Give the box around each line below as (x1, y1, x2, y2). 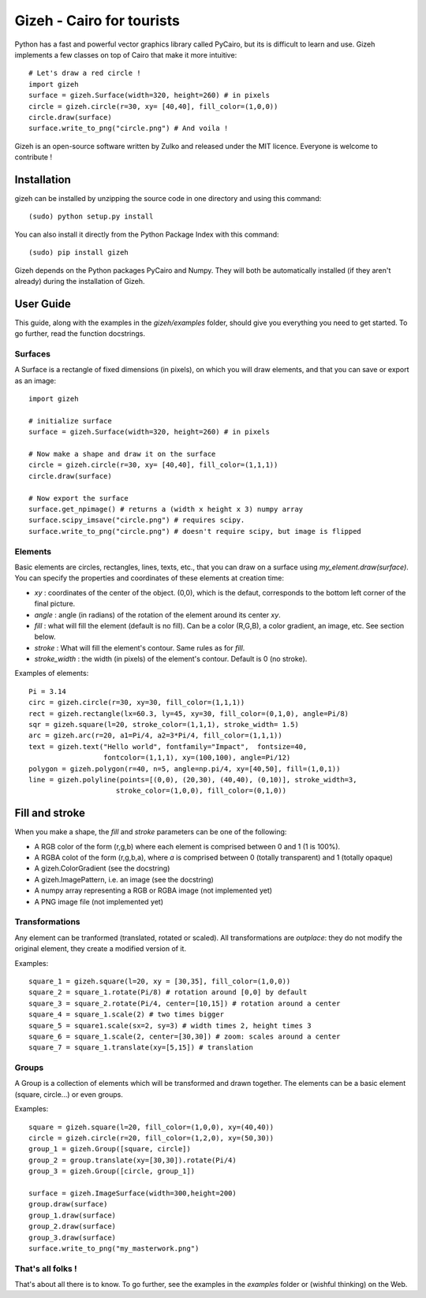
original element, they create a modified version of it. (14, 944, 187, 953)
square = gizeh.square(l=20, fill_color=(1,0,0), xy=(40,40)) (28, 1122, 275, 1132)
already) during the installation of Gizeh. (14, 276, 145, 285)
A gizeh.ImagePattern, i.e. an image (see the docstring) (34, 875, 215, 884)
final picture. (34, 599, 76, 609)
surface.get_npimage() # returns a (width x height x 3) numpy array (28, 505, 304, 514)
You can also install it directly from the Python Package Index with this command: (14, 229, 279, 239)
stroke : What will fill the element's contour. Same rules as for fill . (34, 643, 245, 652)
